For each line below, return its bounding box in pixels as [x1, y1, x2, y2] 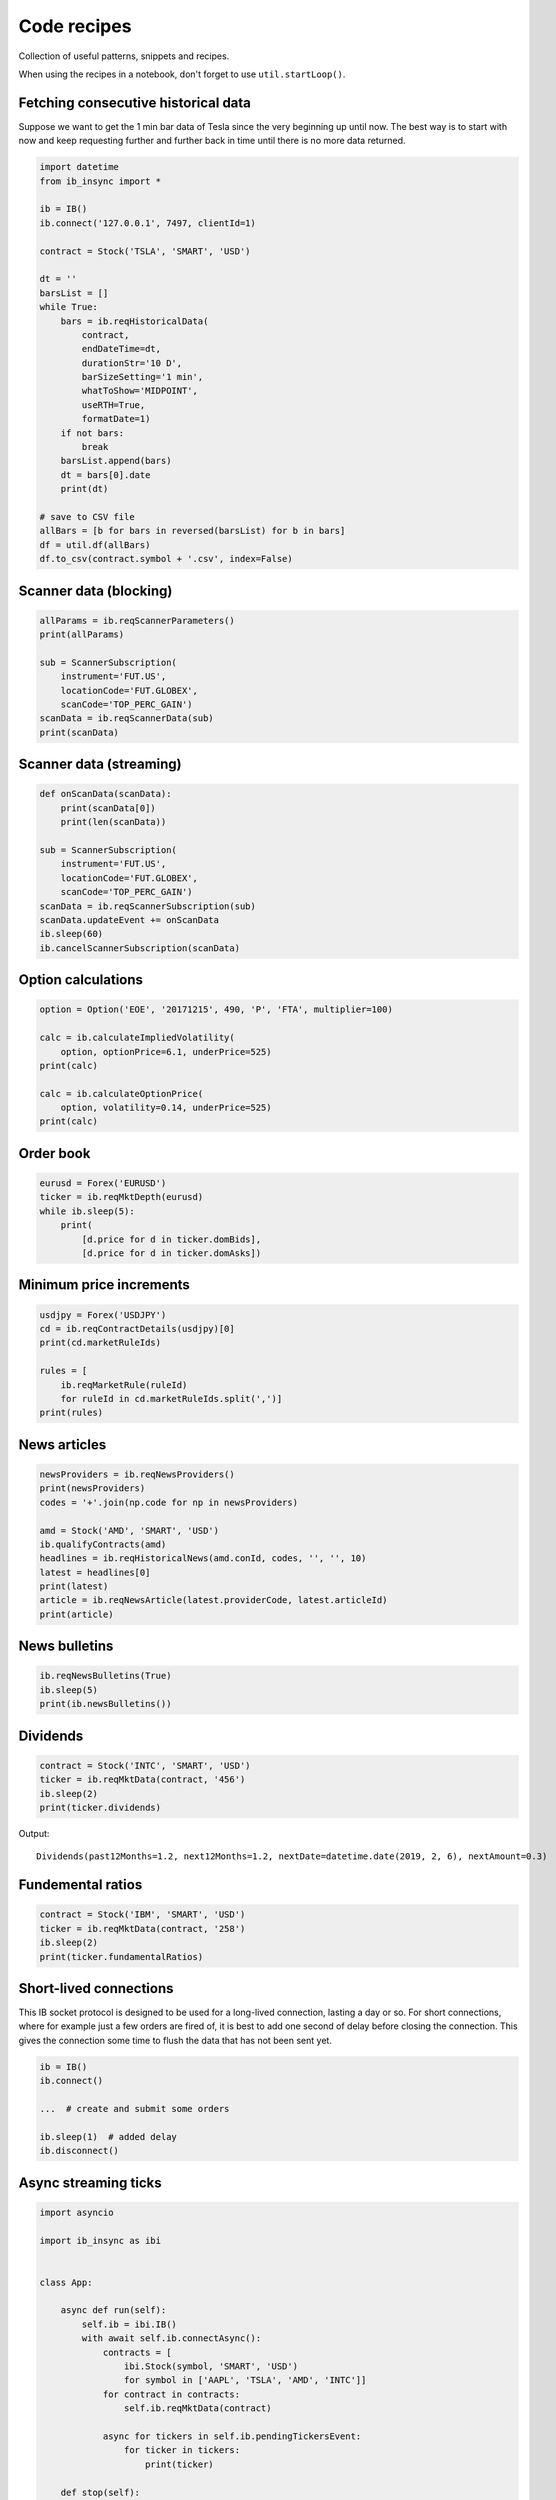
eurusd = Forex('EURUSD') [39, 1178, 167, 1189]
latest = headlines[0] [39, 1566, 151, 1578]
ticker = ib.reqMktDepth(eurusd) [39, 1191, 204, 1203]
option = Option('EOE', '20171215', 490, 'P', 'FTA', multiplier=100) [39, 1004, 394, 1015]
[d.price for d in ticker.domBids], [81, 1233, 262, 1245]
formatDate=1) [81, 413, 151, 425]
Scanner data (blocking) [18, 582, 173, 599]
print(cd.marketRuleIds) [39, 1337, 162, 1349]
